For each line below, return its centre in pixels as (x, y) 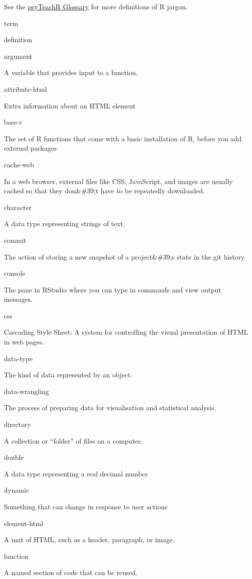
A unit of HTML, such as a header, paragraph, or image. (89, 540)
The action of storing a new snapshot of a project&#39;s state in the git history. (125, 256)
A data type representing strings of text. (65, 224)
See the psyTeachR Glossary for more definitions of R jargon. (96, 6)
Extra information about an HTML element (70, 105)
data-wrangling (26, 391)
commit (15, 240)
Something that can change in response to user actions (86, 506)
